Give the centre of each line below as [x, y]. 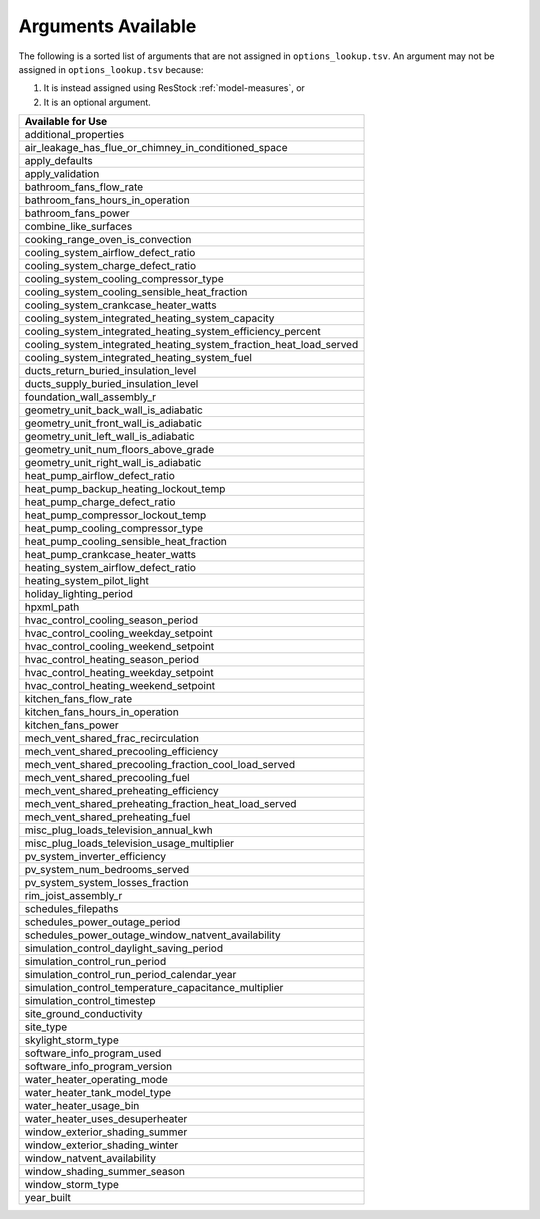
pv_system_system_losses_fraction [106, 883]
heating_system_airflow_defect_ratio [110, 568]
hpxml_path [52, 607]
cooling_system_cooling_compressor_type [124, 279]
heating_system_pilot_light [86, 581]
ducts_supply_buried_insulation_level [111, 384]
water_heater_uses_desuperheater [106, 1119]
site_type [46, 1027]
